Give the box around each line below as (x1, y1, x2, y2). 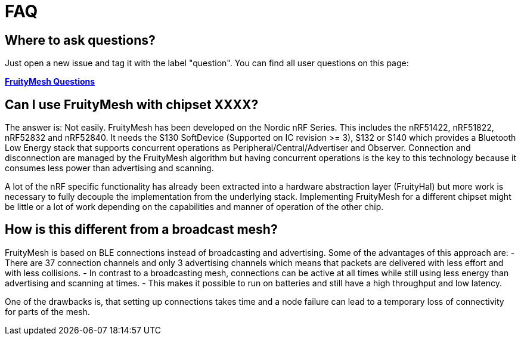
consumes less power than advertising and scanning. (5, 163, 214, 174)
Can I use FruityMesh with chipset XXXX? (5, 97, 259, 112)
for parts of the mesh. (5, 306, 90, 317)
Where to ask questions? (5, 32, 156, 48)
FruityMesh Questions (5, 76, 95, 87)
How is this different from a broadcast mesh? (5, 222, 278, 237)
